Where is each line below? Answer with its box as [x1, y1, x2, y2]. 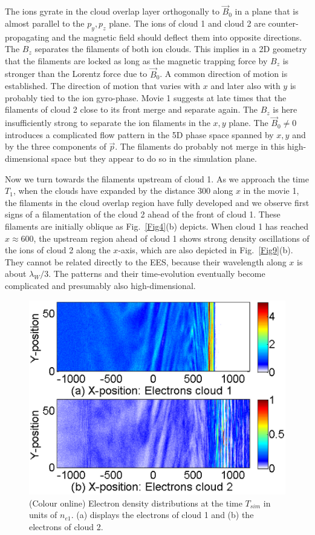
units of [29, 508, 57, 521]
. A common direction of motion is [160, 67, 288, 80]
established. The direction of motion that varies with [5, 79, 201, 92]
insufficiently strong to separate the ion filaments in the [5, 116, 210, 129]
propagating [5, 30, 50, 43]
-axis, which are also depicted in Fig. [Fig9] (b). [118, 244, 293, 256]
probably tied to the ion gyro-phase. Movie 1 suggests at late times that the [5, 91, 287, 104]
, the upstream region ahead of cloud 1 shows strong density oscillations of [33, 231, 310, 244]
